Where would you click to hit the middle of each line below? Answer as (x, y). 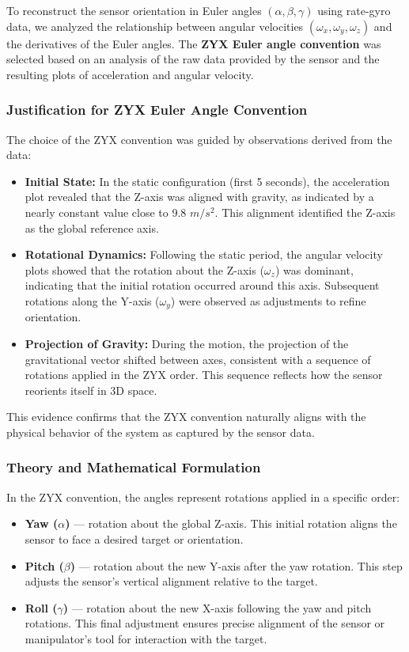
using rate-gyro (354, 10)
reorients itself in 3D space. (91, 390)
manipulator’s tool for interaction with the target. (146, 638)
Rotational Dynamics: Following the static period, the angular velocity (204, 254)
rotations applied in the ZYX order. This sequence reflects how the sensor (204, 375)
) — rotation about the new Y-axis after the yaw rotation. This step (236, 565)
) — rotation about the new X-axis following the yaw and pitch (217, 607)
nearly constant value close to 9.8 (106, 212)
